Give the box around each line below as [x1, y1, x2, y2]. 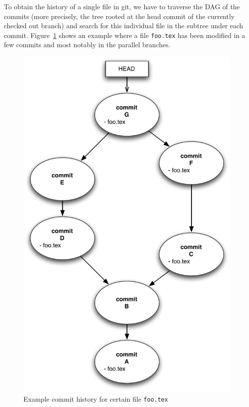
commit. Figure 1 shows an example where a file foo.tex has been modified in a [4, 30, 246, 40]
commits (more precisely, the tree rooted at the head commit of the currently [4, 11, 235, 21]
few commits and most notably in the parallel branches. [4, 39, 171, 50]
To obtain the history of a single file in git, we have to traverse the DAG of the [4, 1, 240, 11]
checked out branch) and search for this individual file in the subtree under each [4, 20, 243, 31]
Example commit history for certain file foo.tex [23, 393, 168, 404]
